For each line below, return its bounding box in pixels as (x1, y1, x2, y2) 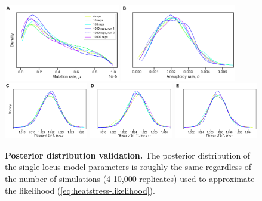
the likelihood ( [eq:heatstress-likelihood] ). (5, 184, 155, 196)
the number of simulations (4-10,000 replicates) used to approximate (5, 172, 255, 184)
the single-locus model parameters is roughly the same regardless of (5, 160, 251, 173)
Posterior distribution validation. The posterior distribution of (5, 149, 251, 161)
